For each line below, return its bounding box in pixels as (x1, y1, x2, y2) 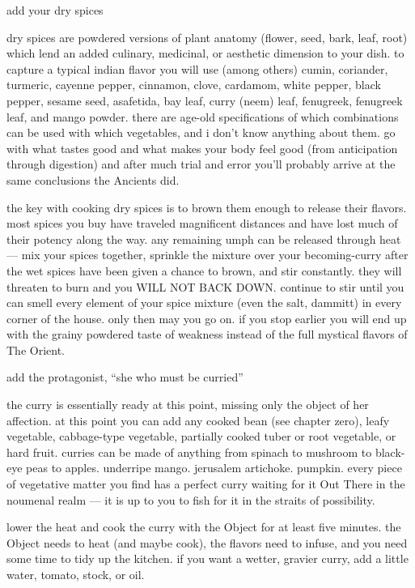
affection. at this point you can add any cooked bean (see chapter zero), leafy (6, 411, 390, 428)
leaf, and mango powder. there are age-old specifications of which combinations (6, 108, 399, 125)
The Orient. (6, 341, 65, 358)
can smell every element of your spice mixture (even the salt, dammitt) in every (6, 294, 402, 311)
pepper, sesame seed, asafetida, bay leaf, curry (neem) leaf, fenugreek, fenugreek (6, 92, 403, 109)
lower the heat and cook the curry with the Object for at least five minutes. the (6, 518, 401, 535)
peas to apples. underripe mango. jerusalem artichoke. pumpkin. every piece (26, 459, 402, 476)
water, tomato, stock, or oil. (6, 566, 145, 582)
